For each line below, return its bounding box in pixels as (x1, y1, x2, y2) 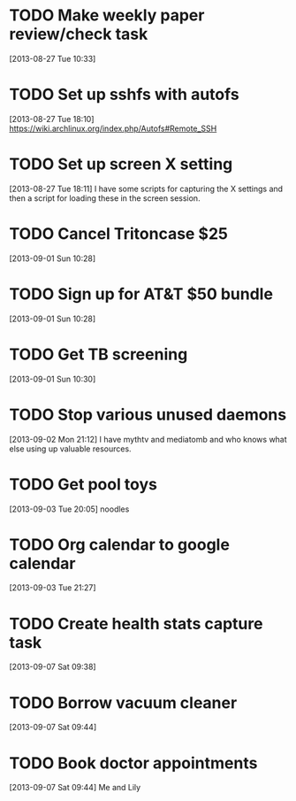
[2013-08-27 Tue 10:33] (9, 53, 96, 64)
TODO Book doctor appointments (9, 753, 258, 773)
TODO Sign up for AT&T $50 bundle (9, 284, 274, 304)
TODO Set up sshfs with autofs (9, 85, 240, 104)
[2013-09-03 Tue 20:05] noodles (9, 504, 130, 514)
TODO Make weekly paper (9, 5, 205, 26)
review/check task (9, 24, 148, 44)
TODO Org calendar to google (9, 535, 230, 554)
